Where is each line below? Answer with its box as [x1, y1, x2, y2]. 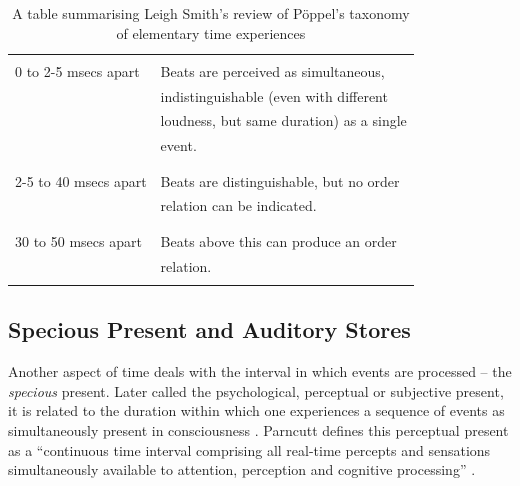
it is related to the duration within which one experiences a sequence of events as [8, 400, 505, 421]
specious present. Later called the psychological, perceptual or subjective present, [8, 380, 504, 401]
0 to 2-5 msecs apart [15, 60, 140, 81]
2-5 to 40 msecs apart [15, 170, 147, 191]
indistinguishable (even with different [160, 85, 388, 106]
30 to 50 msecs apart [15, 230, 142, 251]
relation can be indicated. [160, 195, 317, 216]
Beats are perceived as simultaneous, [160, 60, 385, 81]
